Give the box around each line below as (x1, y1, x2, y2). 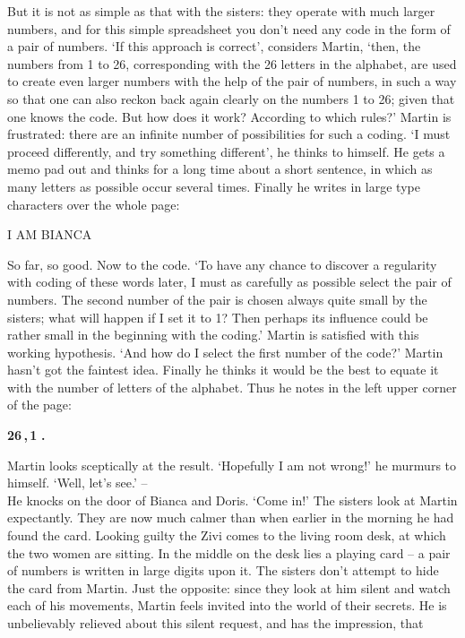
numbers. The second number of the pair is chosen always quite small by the (7, 289, 427, 308)
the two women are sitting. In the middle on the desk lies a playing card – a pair (7, 543, 451, 562)
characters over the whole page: (7, 194, 180, 213)
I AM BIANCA (7, 225, 92, 244)
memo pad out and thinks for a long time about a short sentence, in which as (7, 159, 433, 178)
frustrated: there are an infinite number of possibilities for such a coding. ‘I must (7, 125, 451, 143)
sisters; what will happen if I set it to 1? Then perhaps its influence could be (7, 307, 428, 326)
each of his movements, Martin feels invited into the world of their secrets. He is (7, 596, 447, 615)
